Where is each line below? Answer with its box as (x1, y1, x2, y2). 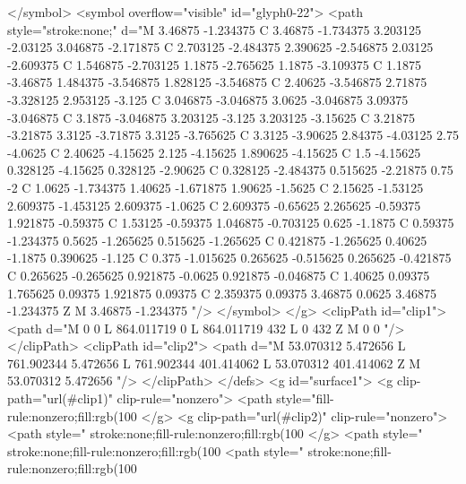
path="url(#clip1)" (7, 389, 113, 408)
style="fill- (276, 389, 334, 408)
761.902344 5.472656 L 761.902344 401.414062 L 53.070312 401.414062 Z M (7, 353, 421, 372)
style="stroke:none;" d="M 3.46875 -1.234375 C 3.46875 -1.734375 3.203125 (7, 20, 421, 39)
